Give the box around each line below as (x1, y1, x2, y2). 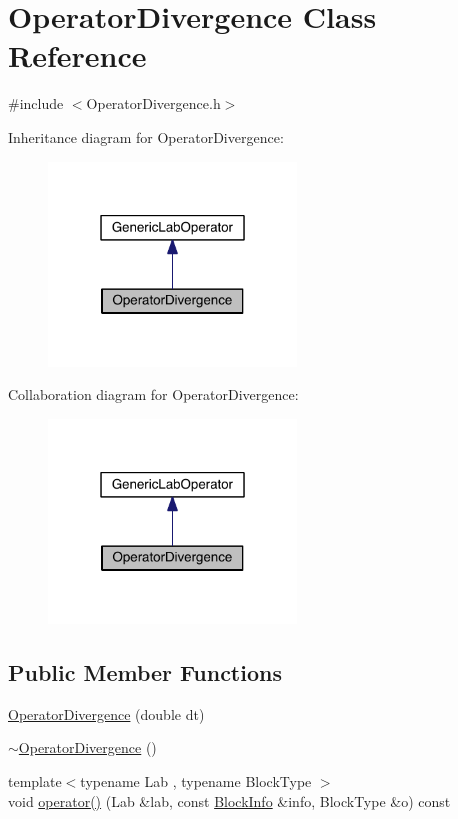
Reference (8, 35, 147, 76)
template (8, 771, 62, 792)
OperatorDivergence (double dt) (8, 703, 205, 724)
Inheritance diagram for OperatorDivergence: (8, 126, 284, 147)
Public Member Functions (8, 657, 282, 688)
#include (8, 93, 64, 114)
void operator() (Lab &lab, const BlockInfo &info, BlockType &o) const (8, 790, 451, 811)
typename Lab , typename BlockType (80, 771, 312, 792)
